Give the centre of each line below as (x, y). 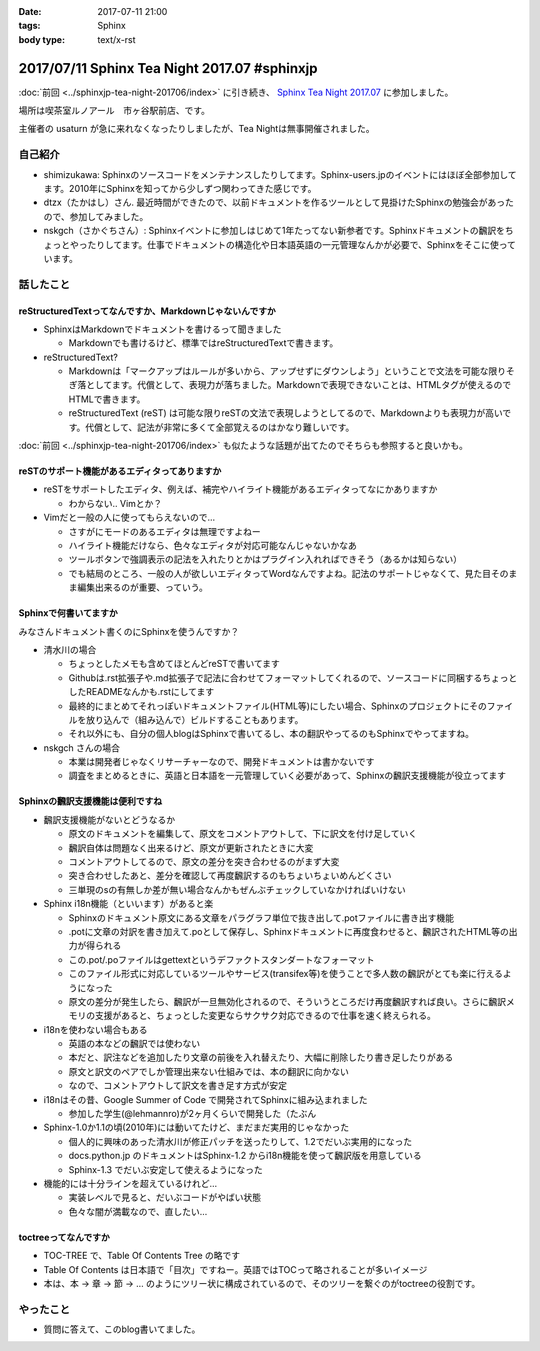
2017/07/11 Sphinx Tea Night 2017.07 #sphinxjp (168, 68)
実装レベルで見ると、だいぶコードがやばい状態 (165, 1197)
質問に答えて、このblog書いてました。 (122, 1329)
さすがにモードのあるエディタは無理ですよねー (165, 531)
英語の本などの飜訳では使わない (134, 1044)
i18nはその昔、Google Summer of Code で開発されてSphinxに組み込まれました (206, 1099)
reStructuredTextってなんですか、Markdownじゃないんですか (147, 311)
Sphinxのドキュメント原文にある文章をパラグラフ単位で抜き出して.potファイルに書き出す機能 (261, 917)
